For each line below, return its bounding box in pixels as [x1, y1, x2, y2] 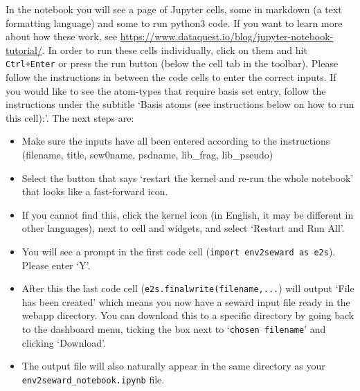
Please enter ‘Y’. [21, 257, 91, 272]
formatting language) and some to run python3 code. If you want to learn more [6, 15, 343, 30]
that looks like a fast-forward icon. [21, 184, 168, 199]
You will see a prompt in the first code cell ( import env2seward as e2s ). [21, 244, 336, 258]
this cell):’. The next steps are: [6, 110, 134, 125]
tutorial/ [6, 42, 42, 57]
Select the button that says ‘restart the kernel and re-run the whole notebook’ [21, 170, 354, 185]
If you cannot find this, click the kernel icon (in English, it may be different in [21, 207, 354, 221]
